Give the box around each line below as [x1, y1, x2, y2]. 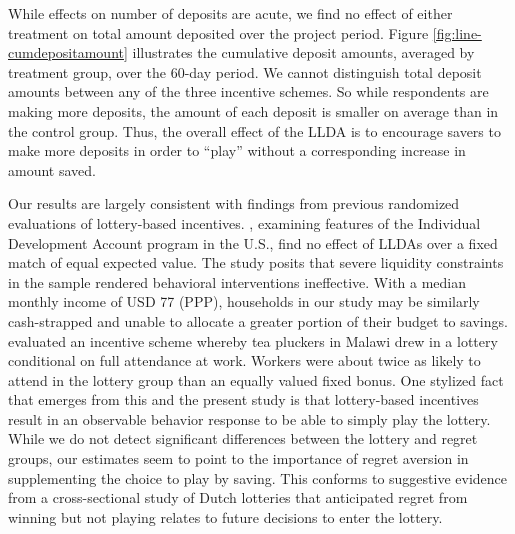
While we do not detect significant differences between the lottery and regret [8, 428, 478, 449]
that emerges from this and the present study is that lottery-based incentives [8, 389, 479, 410]
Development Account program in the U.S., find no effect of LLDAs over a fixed [8, 232, 498, 253]
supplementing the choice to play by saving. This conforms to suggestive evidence [8, 467, 508, 488]
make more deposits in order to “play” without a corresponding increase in [8, 140, 466, 161]
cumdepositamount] [8, 42, 128, 63]
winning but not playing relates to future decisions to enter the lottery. [8, 506, 443, 527]
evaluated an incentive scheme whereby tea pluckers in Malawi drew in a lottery [8, 330, 498, 351]
